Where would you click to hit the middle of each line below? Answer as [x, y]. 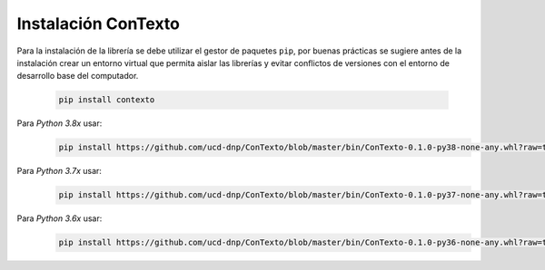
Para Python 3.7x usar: [59, 171]
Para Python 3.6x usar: [59, 218]
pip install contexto [107, 100]
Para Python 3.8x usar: [59, 123]
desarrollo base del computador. [78, 76]
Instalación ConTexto [99, 24]
